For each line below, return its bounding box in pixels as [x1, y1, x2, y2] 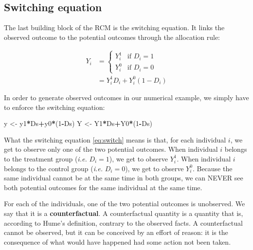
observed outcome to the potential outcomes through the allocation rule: [4, 32, 220, 42]
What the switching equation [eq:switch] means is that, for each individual [4, 134, 226, 144]
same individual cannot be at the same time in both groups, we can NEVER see [4, 173, 243, 183]
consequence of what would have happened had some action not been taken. [4, 236, 231, 247]
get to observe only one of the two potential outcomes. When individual [4, 144, 218, 154]
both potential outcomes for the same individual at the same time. [4, 182, 202, 192]
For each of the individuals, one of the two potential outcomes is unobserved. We [4, 198, 245, 209]
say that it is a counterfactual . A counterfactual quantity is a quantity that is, [4, 208, 243, 218]
